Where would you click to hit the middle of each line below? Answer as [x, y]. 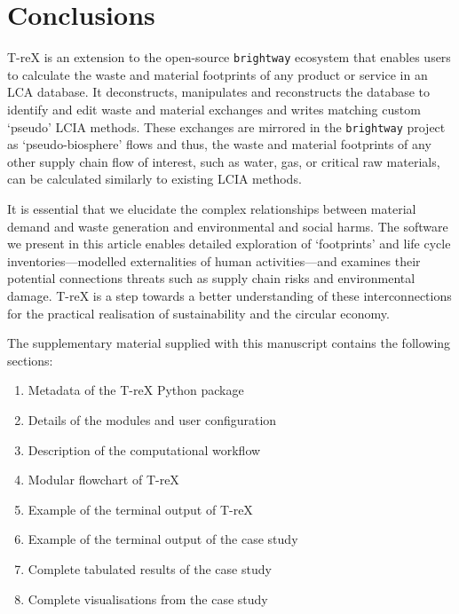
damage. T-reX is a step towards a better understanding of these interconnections [229, 295]
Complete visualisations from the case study [148, 598]
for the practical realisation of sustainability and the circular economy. [198, 313]
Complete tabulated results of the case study [150, 568]
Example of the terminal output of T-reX [140, 509]
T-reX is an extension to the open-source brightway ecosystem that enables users [229, 57]
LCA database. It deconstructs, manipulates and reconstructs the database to [219, 92]
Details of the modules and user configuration [152, 419]
